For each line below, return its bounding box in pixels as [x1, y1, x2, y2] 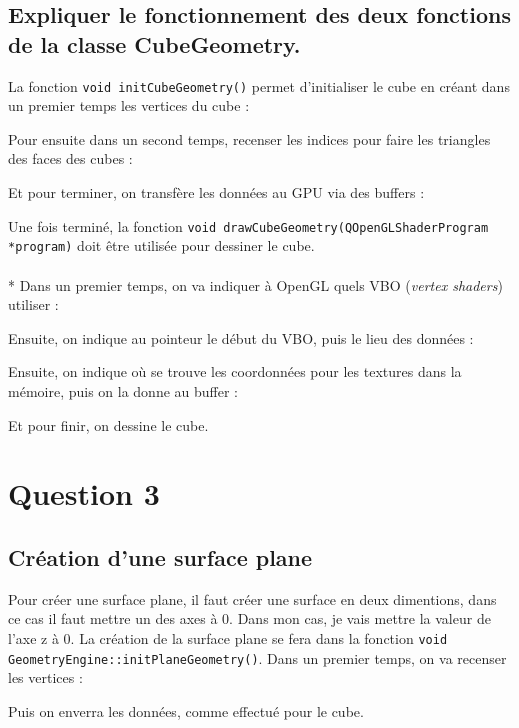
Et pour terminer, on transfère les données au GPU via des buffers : [8, 182, 425, 203]
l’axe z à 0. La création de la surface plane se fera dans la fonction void [8, 627, 448, 648]
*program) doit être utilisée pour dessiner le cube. [8, 235, 315, 256]
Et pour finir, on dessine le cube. [8, 414, 209, 435]
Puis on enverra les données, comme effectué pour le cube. [8, 700, 364, 721]
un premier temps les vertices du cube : [8, 95, 250, 116]
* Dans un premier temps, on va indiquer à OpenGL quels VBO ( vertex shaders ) [8, 274, 503, 295]
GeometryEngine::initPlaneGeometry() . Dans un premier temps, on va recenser [8, 647, 507, 668]
